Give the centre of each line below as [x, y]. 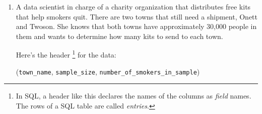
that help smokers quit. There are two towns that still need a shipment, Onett [137, 16]
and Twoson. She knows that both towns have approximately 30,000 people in [136, 26]
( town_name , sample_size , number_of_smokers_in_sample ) [108, 71]
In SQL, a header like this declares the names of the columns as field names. [134, 96]
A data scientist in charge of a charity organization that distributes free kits [133, 6]
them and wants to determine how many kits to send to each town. [119, 36]
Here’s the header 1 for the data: [66, 54]
